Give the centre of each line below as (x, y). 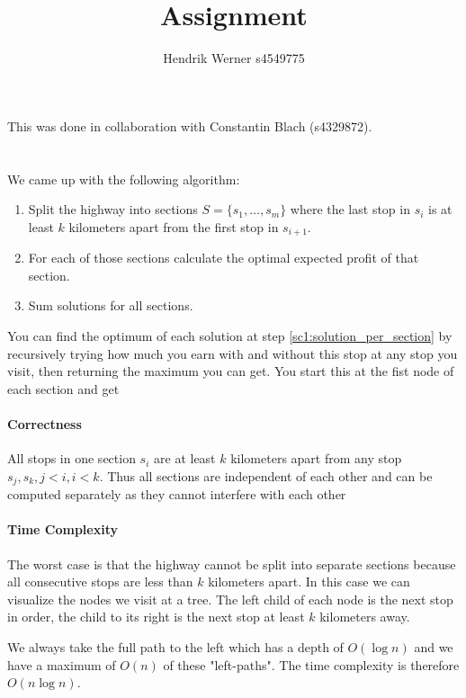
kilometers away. (365, 617)
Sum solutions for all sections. (111, 305)
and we (434, 646)
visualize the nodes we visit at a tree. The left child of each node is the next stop (230, 599)
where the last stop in (350, 209)
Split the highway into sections (113, 209)
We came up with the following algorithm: (124, 179)
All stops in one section (72, 458)
